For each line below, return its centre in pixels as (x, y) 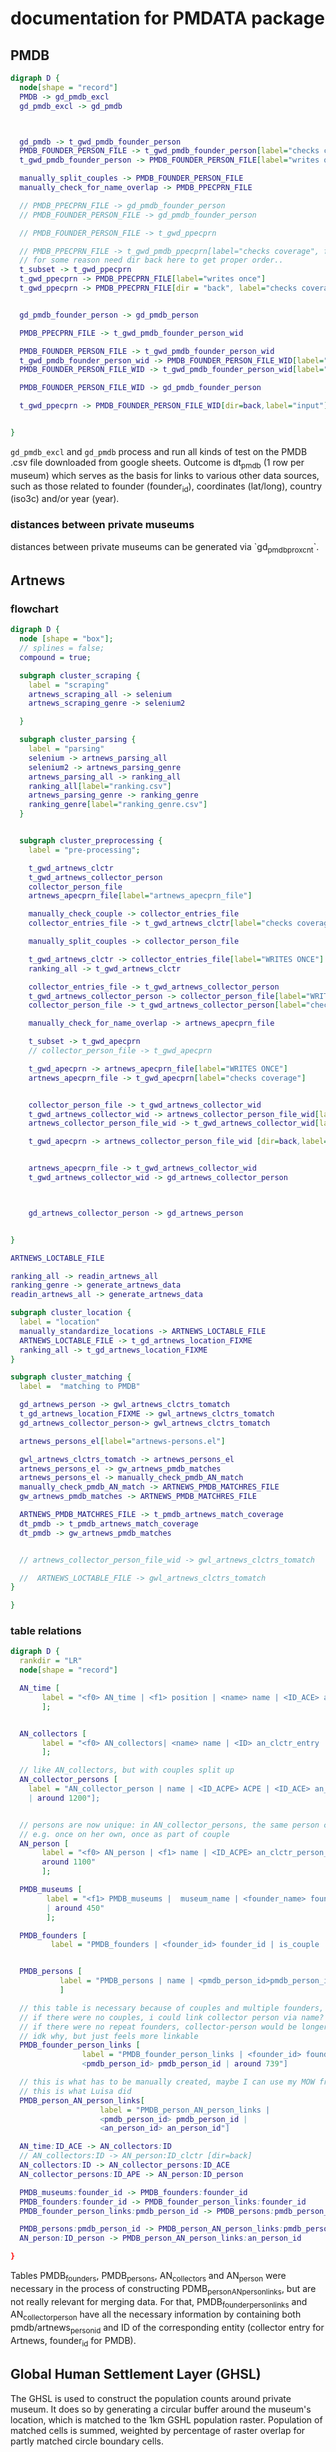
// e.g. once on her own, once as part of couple (124, 1834)
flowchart (34, 609)
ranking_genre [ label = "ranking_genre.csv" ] (118, 805)
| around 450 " (75, 1908)
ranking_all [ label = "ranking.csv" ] (100, 786)
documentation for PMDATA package (167, 18)
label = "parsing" (66, 749)
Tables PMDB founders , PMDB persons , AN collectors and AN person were (148, 2277)
